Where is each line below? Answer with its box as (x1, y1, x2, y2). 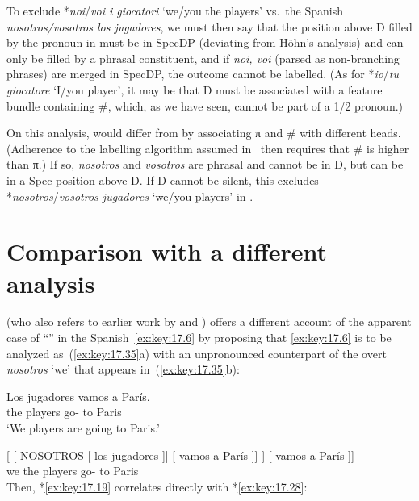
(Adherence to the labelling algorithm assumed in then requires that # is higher (6, 140, 409, 157)
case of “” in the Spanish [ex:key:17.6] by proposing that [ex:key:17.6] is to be (6, 329, 392, 346)
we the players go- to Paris (6, 462, 139, 479)
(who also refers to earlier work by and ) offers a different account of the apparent (6, 313, 412, 330)
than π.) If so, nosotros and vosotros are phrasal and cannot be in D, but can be (6, 156, 404, 173)
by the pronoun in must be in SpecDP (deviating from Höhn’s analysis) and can (6, 34, 404, 51)
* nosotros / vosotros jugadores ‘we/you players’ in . (6, 187, 253, 204)
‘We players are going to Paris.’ (6, 420, 160, 436)
